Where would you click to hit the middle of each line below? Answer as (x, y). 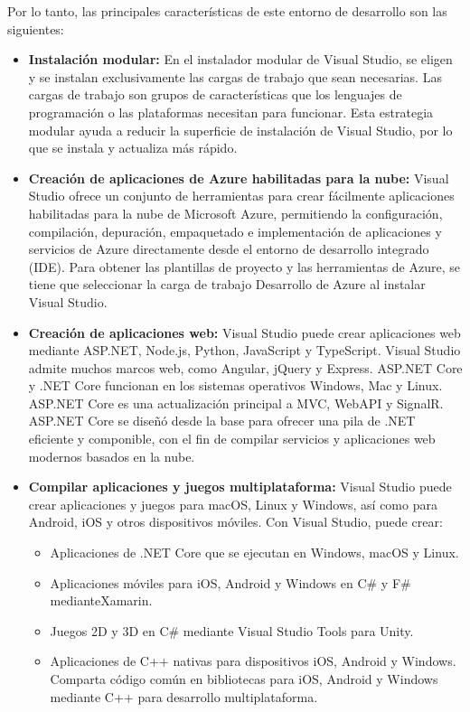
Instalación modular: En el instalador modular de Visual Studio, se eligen (240, 59)
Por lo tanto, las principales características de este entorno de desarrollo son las (227, 11)
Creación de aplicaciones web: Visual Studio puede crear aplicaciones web (244, 332)
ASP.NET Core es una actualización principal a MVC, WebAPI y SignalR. (236, 403)
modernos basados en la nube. (112, 456)
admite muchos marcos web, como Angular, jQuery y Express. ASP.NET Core (245, 367)
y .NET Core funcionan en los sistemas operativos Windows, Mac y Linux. (235, 385)
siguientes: (36, 28)
